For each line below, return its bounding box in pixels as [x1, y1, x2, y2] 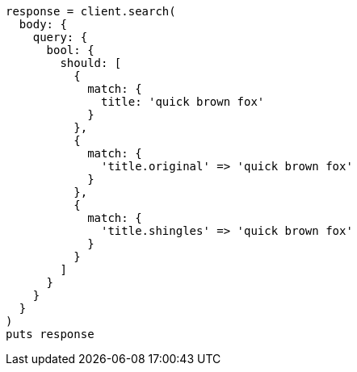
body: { [19, 18, 67, 31]
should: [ [60, 56, 122, 69]
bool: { [46, 44, 94, 56]
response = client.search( [6, 5, 176, 18]
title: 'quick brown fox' [101, 95, 265, 108]
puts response [6, 328, 94, 341]
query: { [32, 31, 88, 44]
